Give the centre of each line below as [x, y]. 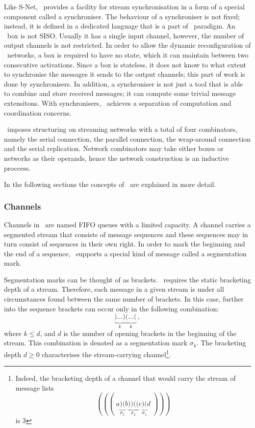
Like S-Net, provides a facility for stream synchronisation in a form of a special [124, 6]
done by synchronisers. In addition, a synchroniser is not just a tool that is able [124, 83]
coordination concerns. [38, 112]
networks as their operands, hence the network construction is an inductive [117, 158]
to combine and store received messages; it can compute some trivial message [120, 93]
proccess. [17, 168]
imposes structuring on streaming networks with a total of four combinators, [122, 129]
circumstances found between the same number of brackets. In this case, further [124, 299]
